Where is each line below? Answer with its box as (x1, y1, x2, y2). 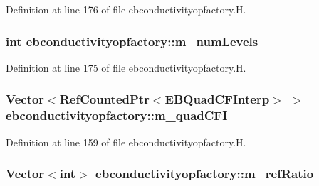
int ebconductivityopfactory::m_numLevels (6, 32, 258, 50)
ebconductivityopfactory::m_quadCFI (6, 106, 228, 124)
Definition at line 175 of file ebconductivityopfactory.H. (6, 60, 246, 75)
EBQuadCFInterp (164, 90, 270, 108)
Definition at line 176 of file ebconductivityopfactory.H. (6, 2, 246, 16)
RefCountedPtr (59, 90, 150, 108)
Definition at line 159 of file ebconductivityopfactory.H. (6, 134, 246, 149)
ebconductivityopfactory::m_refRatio (95, 165, 314, 182)
